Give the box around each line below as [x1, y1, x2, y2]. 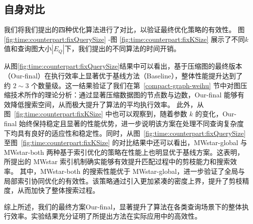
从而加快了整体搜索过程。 [17, 185, 99, 195]
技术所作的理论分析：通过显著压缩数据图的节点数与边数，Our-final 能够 [10, 90, 237, 100]
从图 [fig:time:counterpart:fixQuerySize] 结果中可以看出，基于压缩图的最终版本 [4, 61, 242, 71]
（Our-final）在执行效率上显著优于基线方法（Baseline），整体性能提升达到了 [4, 70, 243, 80]
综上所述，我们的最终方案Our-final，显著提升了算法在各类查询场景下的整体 [4, 201, 242, 211]
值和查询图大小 [4, 43, 52, 54]
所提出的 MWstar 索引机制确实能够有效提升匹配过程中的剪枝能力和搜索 [4, 156, 230, 167]
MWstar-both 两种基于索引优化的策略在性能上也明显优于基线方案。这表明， [4, 147, 244, 157]
